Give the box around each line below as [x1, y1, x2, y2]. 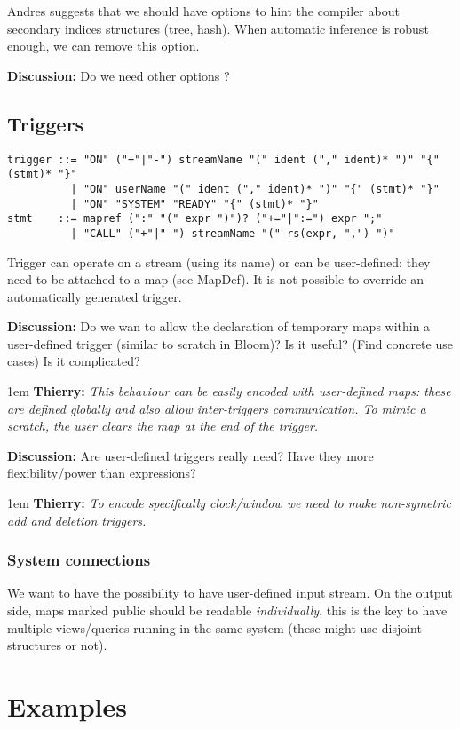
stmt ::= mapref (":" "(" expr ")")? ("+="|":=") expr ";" [7, 212, 383, 226]
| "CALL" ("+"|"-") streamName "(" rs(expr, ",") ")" [70, 226, 395, 240]
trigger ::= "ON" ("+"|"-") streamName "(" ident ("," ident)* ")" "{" [7, 153, 440, 166]
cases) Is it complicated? [7, 352, 140, 370]
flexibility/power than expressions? [7, 464, 196, 482]
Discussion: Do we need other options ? [7, 66, 230, 84]
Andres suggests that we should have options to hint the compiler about [7, 2, 400, 20]
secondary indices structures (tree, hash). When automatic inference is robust [7, 19, 429, 37]
